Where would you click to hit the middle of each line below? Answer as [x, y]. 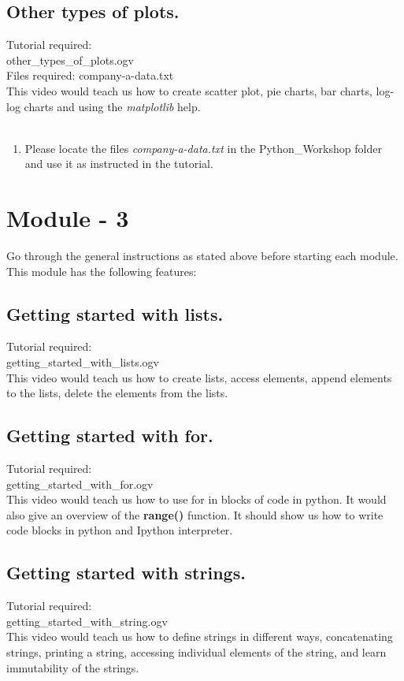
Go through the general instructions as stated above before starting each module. [202, 256]
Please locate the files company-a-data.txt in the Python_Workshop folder [203, 148]
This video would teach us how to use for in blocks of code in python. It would [196, 499]
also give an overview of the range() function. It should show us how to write [195, 514]
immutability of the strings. [73, 667]
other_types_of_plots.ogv [70, 60]
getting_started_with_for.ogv [80, 484]
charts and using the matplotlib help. [112, 106]
